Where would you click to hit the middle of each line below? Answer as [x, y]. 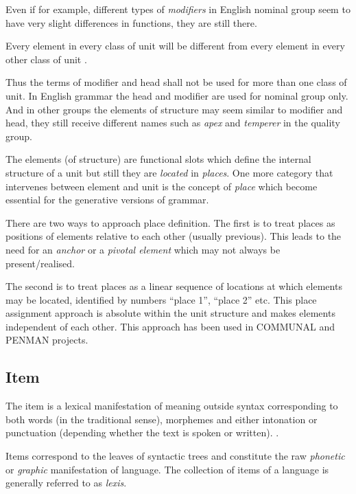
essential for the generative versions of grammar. [107, 200]
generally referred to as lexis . [66, 483]
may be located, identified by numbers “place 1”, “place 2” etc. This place [161, 299]
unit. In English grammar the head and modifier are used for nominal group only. [177, 95]
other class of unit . [46, 59]
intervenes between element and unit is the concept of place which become [162, 186]
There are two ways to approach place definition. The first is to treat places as [170, 222]
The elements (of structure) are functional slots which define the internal [158, 159]
